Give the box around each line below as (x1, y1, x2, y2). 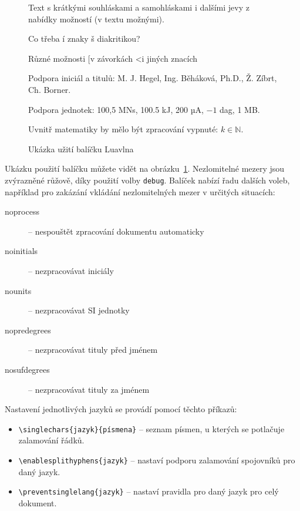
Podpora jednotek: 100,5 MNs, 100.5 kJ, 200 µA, (28, 103, 204, 115)
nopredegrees (5, 323, 51, 336)
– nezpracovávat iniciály (28, 264, 114, 276)
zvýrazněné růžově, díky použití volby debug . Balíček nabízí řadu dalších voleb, (5, 173, 290, 186)
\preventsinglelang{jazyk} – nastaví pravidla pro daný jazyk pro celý (18, 485, 279, 497)
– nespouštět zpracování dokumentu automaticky (28, 225, 204, 237)
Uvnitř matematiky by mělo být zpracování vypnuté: (28, 123, 218, 135)
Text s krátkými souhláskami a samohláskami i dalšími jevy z (28, 1, 250, 13)
